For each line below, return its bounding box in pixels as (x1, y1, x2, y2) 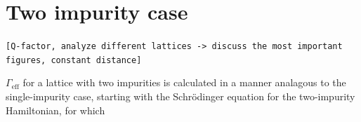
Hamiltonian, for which (6, 102, 105, 117)
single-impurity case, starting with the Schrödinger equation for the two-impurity (6, 89, 355, 104)
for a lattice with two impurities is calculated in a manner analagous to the (22, 75, 346, 90)
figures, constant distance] (6, 55, 142, 65)
